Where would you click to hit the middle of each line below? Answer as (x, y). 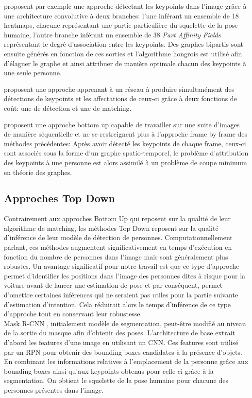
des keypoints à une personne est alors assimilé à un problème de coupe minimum (126, 162)
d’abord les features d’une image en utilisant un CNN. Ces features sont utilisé (121, 342)
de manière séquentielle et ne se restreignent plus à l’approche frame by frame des (126, 134)
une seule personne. (33, 73)
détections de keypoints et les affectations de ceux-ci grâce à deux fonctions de (120, 98)
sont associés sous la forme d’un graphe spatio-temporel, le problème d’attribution (126, 153)
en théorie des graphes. (38, 172)
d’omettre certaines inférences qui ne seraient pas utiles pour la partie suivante (121, 295)
